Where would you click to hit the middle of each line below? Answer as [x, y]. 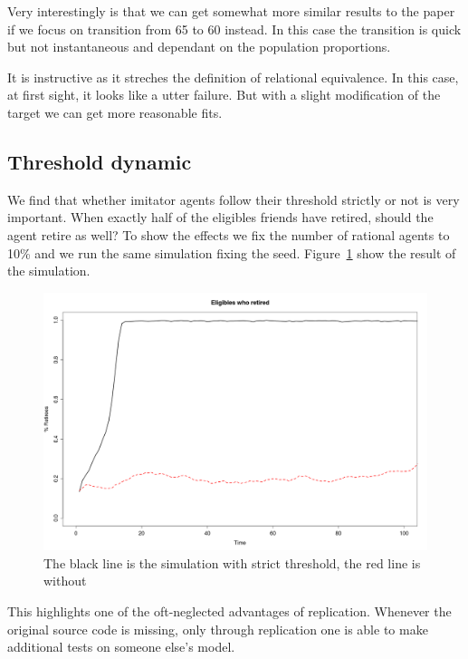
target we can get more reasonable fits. [115, 112]
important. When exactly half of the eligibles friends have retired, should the [220, 217]
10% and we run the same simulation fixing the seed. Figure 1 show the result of [232, 252]
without [65, 581]
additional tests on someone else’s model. [121, 647]
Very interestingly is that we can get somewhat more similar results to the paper [231, 11]
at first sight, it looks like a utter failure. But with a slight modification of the [224, 95]
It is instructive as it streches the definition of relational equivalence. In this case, [233, 77]
